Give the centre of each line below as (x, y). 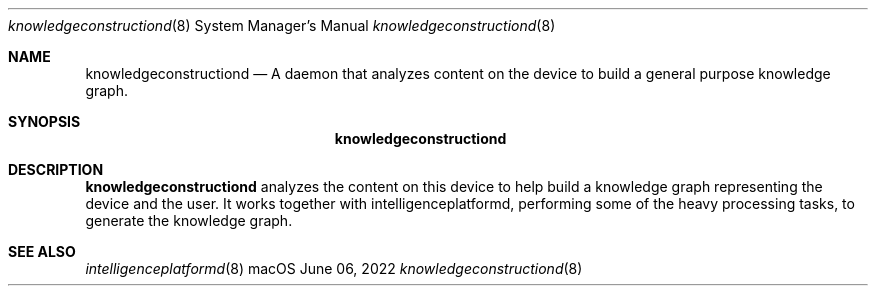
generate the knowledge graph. (189, 220)
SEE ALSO (42, 251)
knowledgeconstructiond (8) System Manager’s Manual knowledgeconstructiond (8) (282, 25)
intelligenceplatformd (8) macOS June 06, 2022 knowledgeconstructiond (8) (334, 268)
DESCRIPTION (56, 169)
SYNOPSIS (44, 121)
